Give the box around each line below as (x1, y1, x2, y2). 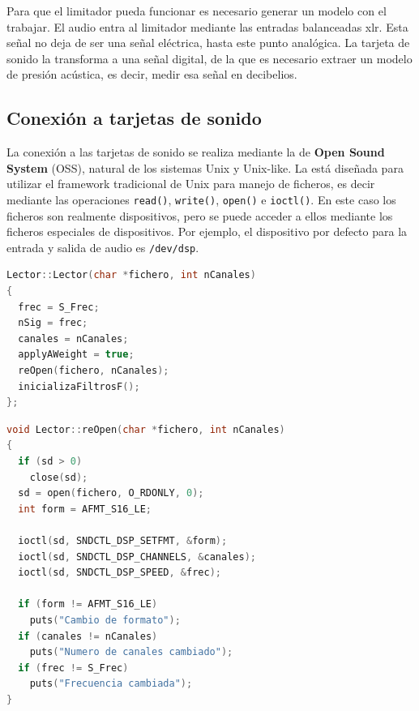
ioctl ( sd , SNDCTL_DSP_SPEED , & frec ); (18, 567, 221, 579)
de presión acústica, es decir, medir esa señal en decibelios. (6, 66, 297, 83)
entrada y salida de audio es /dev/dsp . (6, 238, 199, 255)
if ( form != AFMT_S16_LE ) (18, 598, 158, 610)
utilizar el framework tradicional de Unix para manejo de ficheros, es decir (6, 175, 375, 192)
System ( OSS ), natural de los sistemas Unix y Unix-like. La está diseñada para (6, 159, 404, 176)
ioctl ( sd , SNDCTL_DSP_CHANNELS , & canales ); (18, 550, 256, 563)
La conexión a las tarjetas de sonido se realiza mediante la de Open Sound (6, 143, 385, 161)
